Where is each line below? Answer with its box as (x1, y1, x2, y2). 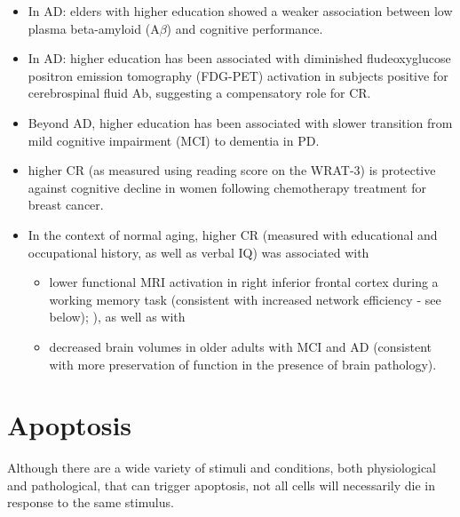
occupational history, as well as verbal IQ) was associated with (28, 243, 369, 261)
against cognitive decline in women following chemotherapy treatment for (28, 178, 426, 196)
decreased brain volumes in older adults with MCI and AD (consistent (49, 337, 432, 355)
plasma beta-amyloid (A (28, 19, 160, 37)
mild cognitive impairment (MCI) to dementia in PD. (28, 131, 320, 149)
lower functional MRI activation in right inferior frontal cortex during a (49, 273, 439, 291)
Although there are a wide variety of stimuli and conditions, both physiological (7, 458, 436, 477)
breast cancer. (28, 195, 104, 214)
